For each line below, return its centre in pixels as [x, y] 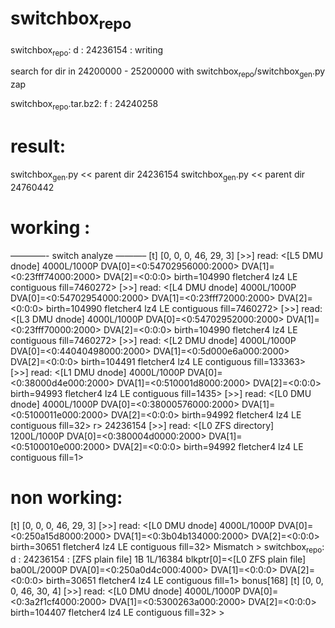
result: [38, 146]
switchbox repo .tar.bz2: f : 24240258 [84, 105]
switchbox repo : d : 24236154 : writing [87, 50]
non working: [66, 497]
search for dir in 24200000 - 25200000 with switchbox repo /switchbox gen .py [168, 72]
